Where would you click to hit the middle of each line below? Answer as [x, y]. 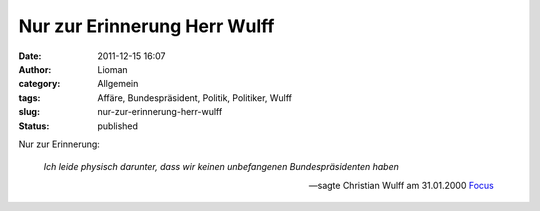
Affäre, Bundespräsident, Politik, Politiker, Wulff [195, 97]
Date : [30, 56]
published [118, 126]
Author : [35, 69]
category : [39, 84]
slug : [29, 112]
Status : [34, 126]
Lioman [113, 69]
